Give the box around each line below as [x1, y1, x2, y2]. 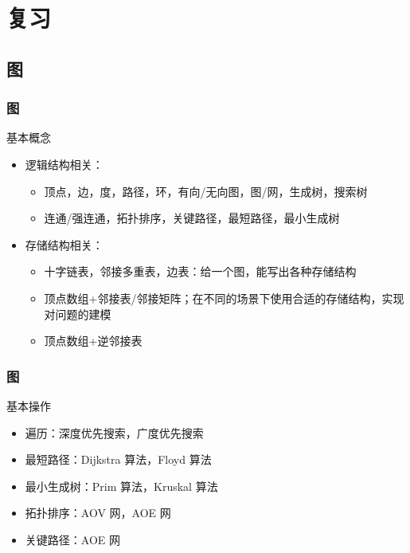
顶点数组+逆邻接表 [44, 332, 143, 349]
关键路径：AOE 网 [25, 531, 120, 547]
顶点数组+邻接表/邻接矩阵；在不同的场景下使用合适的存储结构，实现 [44, 289, 404, 306]
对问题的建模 [44, 305, 111, 322]
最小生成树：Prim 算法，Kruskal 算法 [25, 477, 218, 494]
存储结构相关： [25, 236, 103, 253]
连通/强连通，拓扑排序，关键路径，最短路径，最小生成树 [44, 210, 340, 226]
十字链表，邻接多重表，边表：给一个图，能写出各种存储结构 [44, 263, 357, 280]
